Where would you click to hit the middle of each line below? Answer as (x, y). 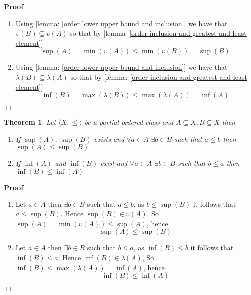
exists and (109, 139)
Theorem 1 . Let (30, 122)
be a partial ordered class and (129, 122)
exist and (114, 163)
